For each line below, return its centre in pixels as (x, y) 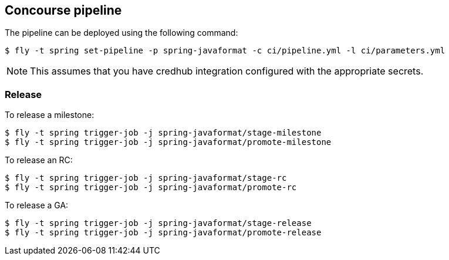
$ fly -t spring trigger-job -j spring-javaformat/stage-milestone (163, 133)
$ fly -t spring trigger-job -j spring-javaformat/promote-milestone (168, 142)
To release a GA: (37, 205)
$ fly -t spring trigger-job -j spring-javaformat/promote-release (163, 233)
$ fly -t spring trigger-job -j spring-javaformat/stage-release (158, 223)
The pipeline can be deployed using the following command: (121, 33)
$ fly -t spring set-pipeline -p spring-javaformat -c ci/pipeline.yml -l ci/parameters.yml (225, 51)
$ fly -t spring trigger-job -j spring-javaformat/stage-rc (146, 178)
